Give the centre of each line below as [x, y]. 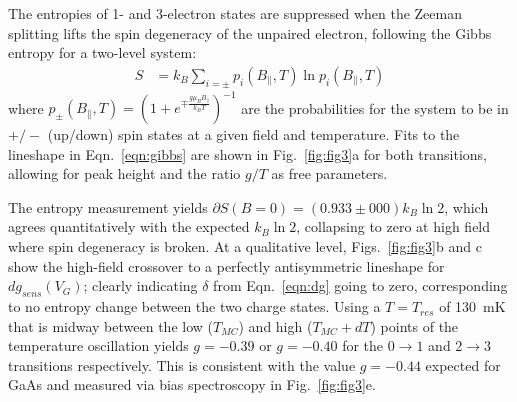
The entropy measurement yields [108, 206]
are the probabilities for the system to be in [375, 107]
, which [466, 206]
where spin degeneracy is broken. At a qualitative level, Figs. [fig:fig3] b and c [245, 246]
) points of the [414, 325]
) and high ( [275, 325]
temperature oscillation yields [98, 345]
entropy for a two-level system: [102, 52]
